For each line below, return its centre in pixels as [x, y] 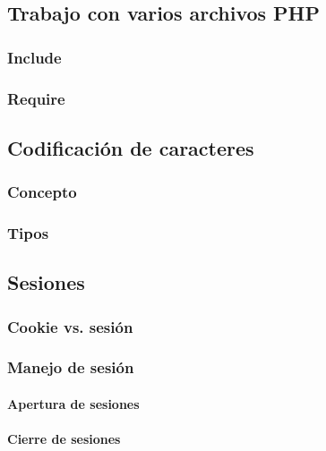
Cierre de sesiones [64, 439]
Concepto [42, 192]
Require [36, 98]
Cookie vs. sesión [70, 326]
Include [34, 57]
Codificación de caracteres [131, 147]
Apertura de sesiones [73, 404]
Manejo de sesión [71, 367]
